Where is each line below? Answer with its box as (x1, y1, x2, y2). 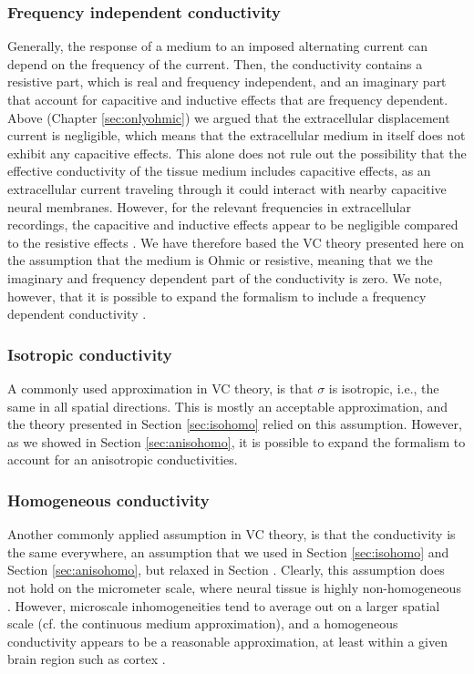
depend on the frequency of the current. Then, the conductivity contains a (7, 54, 423, 73)
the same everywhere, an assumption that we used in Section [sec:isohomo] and (7, 542, 449, 561)
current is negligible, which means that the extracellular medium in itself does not (7, 126, 466, 145)
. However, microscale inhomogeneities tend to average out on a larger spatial (7, 596, 440, 615)
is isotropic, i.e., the (328, 378, 439, 397)
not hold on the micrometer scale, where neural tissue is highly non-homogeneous (7, 577, 461, 597)
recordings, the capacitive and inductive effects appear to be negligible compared (7, 215, 459, 234)
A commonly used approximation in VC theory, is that (7, 378, 314, 397)
